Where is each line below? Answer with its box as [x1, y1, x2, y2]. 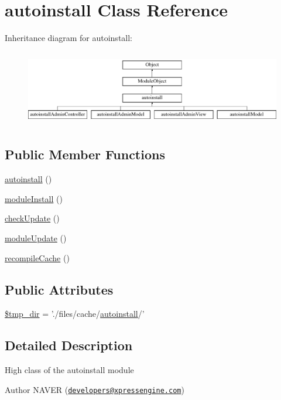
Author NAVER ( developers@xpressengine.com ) [5, 383, 184, 395]
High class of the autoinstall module [5, 364, 134, 376]
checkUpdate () [5, 212, 60, 224]
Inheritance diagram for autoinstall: [5, 32, 133, 44]
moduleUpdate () [5, 232, 67, 244]
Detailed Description [5, 336, 133, 354]
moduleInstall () [5, 192, 63, 204]
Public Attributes [5, 280, 114, 298]
